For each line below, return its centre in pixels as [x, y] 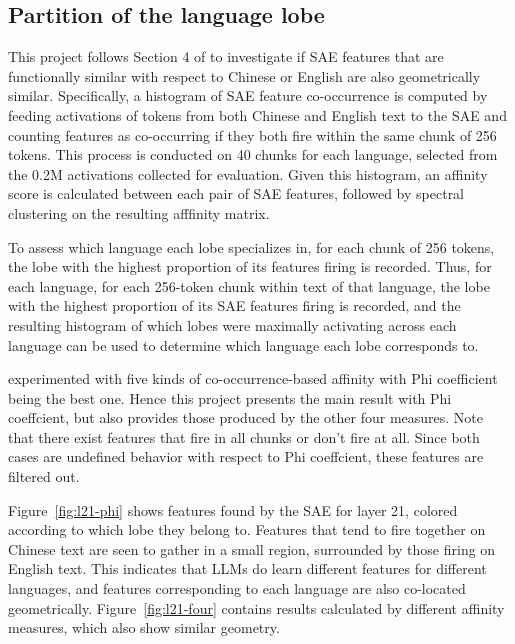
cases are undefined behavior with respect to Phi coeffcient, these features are [246, 456]
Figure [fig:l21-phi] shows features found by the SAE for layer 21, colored [233, 509]
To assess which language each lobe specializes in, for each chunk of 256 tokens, [251, 246]
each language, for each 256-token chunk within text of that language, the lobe [249, 285]
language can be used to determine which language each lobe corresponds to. [243, 344]
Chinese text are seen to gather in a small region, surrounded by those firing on [252, 548]
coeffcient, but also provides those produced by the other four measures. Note [246, 417]
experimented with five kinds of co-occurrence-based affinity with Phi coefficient [253, 378]
